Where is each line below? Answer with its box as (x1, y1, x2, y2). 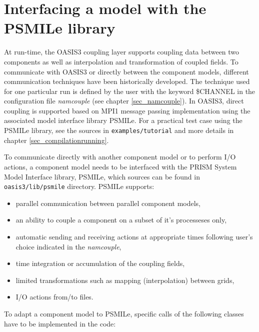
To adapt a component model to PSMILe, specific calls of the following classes (4, 308, 244, 318)
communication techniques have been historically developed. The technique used (4, 76, 250, 86)
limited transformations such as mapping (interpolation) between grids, (15, 274, 234, 285)
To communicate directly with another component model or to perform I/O (4, 151, 236, 162)
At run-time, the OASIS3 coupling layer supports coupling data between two (4, 46, 239, 57)
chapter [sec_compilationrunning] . (4, 134, 109, 145)
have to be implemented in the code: (4, 318, 116, 328)
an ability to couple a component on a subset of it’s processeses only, (15, 214, 227, 225)
